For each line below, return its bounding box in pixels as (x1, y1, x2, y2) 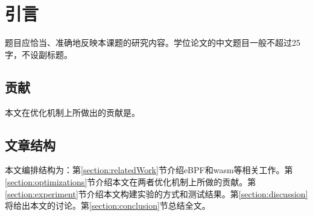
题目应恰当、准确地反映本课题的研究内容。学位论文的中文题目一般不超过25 (5, 36, 300, 49)
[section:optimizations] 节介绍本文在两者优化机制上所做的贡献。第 (5, 175, 256, 188)
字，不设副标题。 (5, 48, 72, 60)
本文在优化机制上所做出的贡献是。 (5, 106, 140, 118)
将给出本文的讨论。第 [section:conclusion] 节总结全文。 (5, 199, 210, 212)
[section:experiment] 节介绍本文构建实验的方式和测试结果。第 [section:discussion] (5, 187, 308, 200)
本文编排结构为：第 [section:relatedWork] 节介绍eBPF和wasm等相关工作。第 (5, 164, 293, 176)
